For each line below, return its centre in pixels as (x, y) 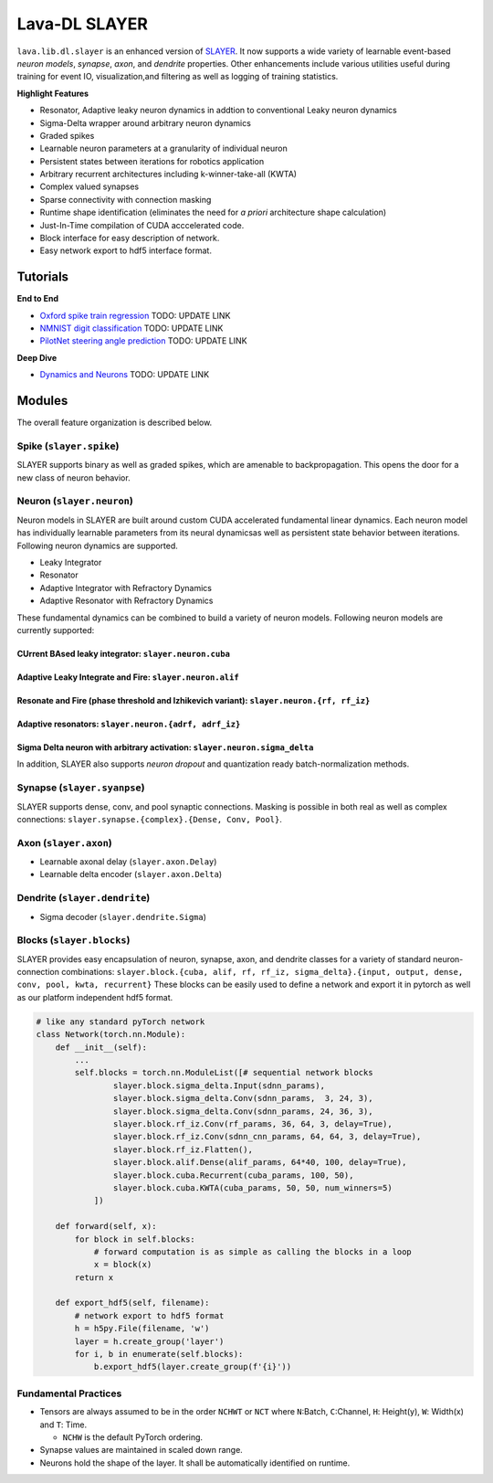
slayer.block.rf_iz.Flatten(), (183, 1149)
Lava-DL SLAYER (82, 24)
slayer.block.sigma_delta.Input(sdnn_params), (219, 1086)
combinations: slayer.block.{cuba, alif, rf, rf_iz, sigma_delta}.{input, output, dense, (262, 972)
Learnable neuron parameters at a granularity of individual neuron (163, 148)
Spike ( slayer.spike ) (68, 446)
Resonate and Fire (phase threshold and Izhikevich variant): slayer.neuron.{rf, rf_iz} (194, 700)
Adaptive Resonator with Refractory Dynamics (126, 601)
